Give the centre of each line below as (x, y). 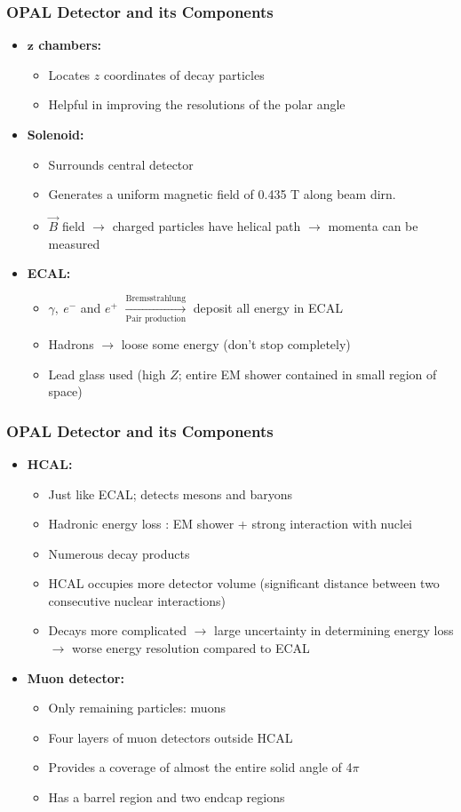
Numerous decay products (119, 553)
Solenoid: (56, 134)
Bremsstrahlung (156, 298)
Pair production (156, 318)
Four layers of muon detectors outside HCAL (171, 737)
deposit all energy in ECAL (268, 307)
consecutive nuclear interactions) (137, 600)
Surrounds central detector (121, 164)
